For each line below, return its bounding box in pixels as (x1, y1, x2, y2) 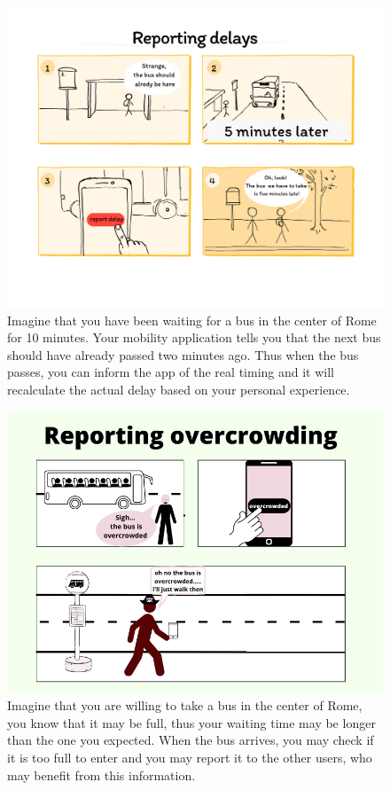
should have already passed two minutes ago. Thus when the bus (7, 345, 359, 364)
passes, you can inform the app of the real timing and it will (7, 363, 334, 381)
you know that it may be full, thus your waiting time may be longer (7, 713, 376, 731)
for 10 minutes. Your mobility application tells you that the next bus (7, 328, 381, 347)
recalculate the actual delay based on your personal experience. (7, 380, 350, 399)
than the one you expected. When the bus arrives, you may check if (7, 731, 374, 749)
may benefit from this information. (7, 765, 196, 784)
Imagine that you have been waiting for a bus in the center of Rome (7, 310, 377, 329)
